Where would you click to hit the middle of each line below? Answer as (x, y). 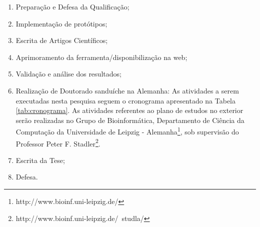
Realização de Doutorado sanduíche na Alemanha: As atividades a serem (127, 90)
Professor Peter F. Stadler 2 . (58, 142)
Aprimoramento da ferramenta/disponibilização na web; (101, 57)
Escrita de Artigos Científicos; (62, 40)
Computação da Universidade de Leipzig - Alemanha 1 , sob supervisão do (127, 131)
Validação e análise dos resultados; (68, 74)
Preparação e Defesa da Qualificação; (72, 6)
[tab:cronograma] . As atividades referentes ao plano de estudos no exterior (129, 110)
